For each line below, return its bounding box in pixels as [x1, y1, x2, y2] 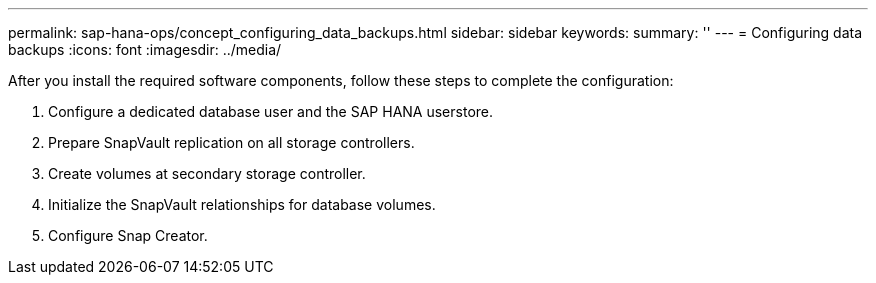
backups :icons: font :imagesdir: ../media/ [8, 41, 282, 58]
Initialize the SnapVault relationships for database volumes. [48, 196, 436, 213]
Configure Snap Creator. [48, 227, 208, 244]
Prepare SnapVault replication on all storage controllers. [48, 134, 415, 151]
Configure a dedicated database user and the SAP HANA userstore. [48, 103, 494, 120]
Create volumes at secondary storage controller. [48, 165, 366, 182]
